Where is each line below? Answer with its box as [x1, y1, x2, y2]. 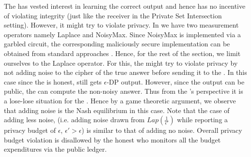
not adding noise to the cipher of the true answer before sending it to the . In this [4, 67, 247, 77]
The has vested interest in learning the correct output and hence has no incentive [4, 1, 246, 11]
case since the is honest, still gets [4, 76, 102, 86]
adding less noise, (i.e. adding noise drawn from [4, 114, 145, 125]
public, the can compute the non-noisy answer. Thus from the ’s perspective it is [4, 86, 243, 96]
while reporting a [177, 114, 228, 125]
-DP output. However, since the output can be [107, 76, 245, 86]
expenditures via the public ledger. [4, 144, 107, 154]
